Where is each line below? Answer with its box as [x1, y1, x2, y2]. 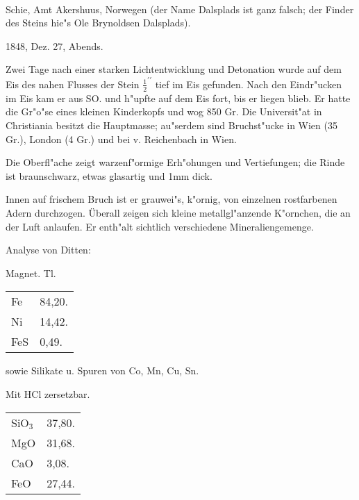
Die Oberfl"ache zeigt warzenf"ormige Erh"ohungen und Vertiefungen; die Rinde [6, 155, 345, 169]
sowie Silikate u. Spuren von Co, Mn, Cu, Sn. [6, 363, 199, 378]
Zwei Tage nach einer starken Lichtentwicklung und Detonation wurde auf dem [6, 62, 342, 76]
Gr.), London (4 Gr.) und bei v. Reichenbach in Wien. [6, 131, 237, 146]
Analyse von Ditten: [6, 242, 91, 257]
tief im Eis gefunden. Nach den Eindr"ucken [155, 76, 342, 91]
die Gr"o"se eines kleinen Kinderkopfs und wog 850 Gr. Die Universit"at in [6, 104, 322, 119]
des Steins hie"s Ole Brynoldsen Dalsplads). [6, 15, 191, 30]
